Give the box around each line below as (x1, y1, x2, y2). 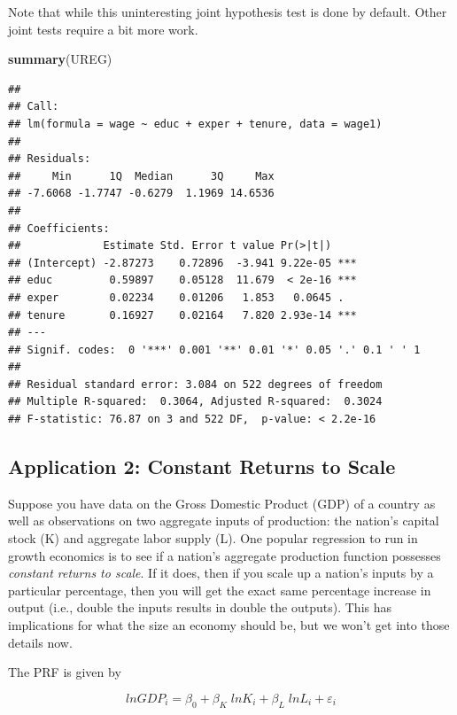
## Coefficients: (8, 221, 110, 235)
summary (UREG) (8, 50, 112, 68)
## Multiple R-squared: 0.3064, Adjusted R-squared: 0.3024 (8, 395, 383, 408)
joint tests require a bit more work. (8, 19, 198, 38)
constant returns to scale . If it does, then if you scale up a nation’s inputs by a (8, 563, 434, 582)
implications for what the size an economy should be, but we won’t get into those (8, 616, 450, 634)
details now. (8, 633, 73, 651)
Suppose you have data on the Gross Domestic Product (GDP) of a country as (8, 494, 436, 512)
